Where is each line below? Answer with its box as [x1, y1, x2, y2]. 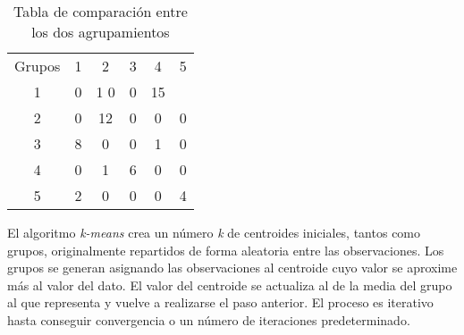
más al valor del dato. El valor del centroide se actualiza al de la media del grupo [7, 275, 452, 294]
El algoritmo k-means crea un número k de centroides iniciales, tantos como [7, 223, 421, 241]
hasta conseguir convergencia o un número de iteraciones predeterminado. [7, 310, 410, 329]
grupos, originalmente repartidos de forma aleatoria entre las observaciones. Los [7, 240, 444, 259]
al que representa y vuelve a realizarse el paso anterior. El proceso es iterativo [7, 293, 434, 312]
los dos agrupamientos [31, 21, 170, 42]
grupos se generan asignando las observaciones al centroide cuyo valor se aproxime [7, 258, 458, 277]
